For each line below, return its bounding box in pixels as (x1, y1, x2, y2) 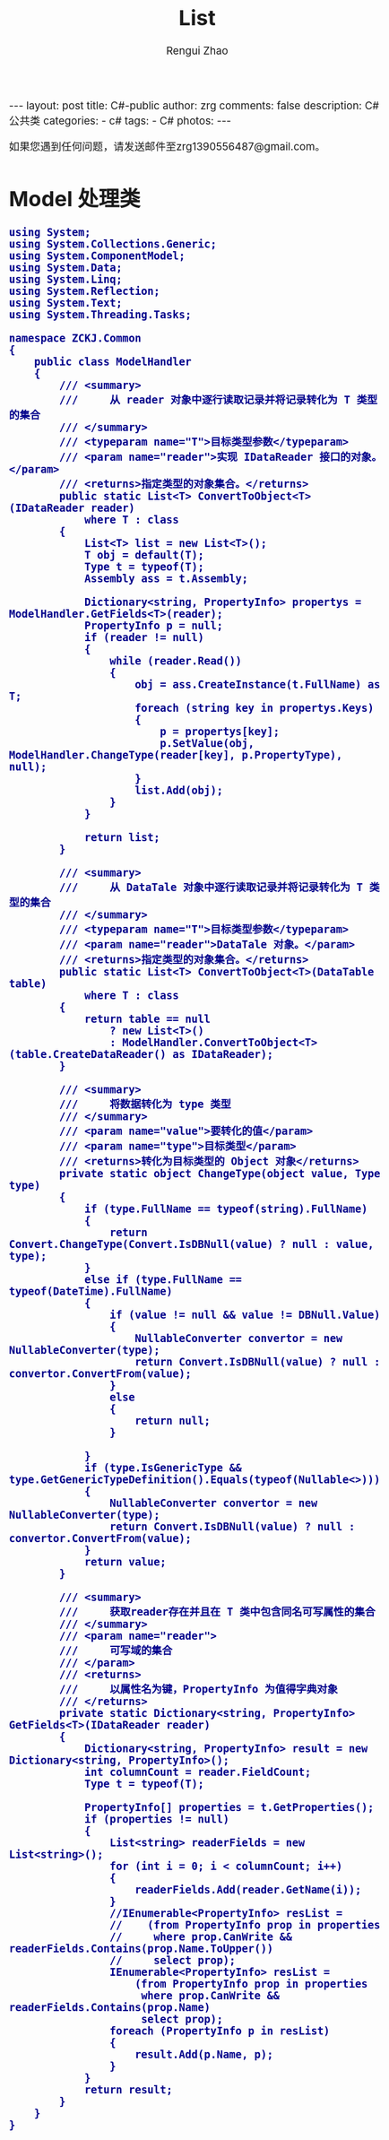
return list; (83, 831, 160, 844)
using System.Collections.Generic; (9, 238, 217, 250)
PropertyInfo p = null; (83, 619, 223, 632)
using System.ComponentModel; (9, 249, 186, 262)
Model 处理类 (9, 186, 141, 212)
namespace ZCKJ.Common (9, 332, 142, 344)
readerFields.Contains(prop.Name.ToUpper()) (9, 1942, 273, 1955)
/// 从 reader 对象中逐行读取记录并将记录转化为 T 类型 (58, 393, 378, 406)
